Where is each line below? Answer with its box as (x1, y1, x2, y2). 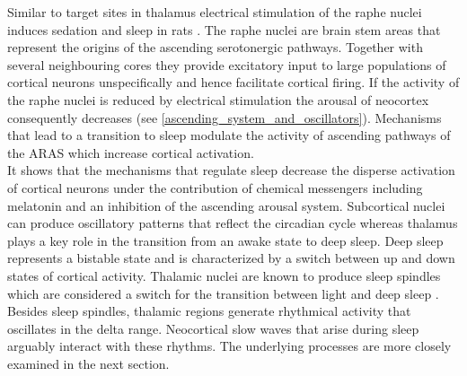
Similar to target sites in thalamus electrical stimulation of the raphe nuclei (7, 3, 422, 21)
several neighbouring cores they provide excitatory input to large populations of (7, 55, 446, 74)
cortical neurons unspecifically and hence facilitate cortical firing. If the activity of (7, 73, 460, 92)
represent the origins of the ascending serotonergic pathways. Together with (7, 38, 423, 57)
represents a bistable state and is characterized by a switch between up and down (7, 249, 455, 267)
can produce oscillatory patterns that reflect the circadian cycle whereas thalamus (7, 214, 458, 232)
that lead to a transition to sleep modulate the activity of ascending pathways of (7, 126, 451, 144)
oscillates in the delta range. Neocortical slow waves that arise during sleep (7, 319, 419, 337)
